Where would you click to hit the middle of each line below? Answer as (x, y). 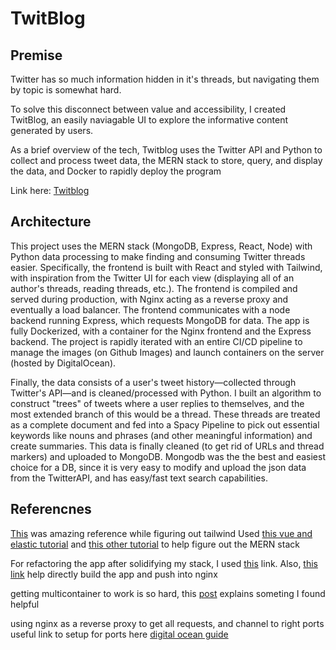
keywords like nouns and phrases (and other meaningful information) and (161, 435)
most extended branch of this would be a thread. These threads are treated (165, 414)
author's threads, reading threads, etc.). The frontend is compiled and (154, 288)
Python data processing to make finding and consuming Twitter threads (158, 256)
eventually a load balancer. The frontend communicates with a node (150, 309)
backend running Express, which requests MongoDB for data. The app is (160, 320)
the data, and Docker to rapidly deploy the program (116, 171)
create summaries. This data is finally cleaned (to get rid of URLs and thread (167, 446)
